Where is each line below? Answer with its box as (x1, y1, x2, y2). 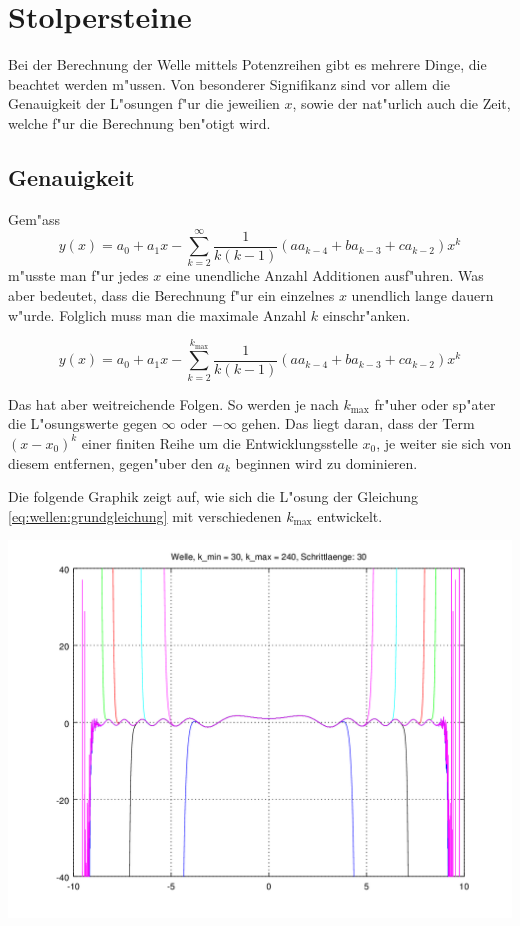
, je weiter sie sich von (376, 432, 512, 453)
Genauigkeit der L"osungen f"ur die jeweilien (8, 93, 280, 114)
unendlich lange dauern (351, 285, 494, 306)
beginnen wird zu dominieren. (235, 452, 418, 473)
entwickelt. (317, 505, 383, 526)
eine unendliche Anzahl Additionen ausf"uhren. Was (165, 265, 484, 286)
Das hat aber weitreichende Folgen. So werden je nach (8, 393, 339, 414)
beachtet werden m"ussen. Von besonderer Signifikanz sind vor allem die (8, 73, 451, 94)
